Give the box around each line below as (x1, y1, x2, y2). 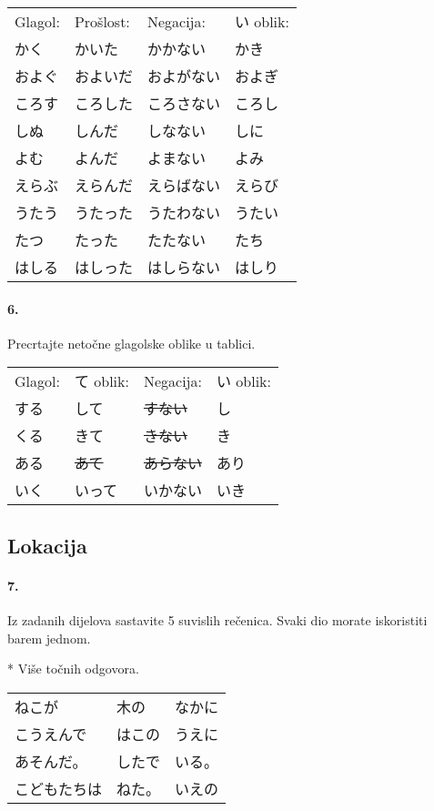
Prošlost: (74, 10, 130, 32)
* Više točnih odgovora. (7, 659, 139, 678)
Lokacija (7, 531, 87, 559)
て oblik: (74, 370, 129, 392)
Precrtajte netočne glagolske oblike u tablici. (7, 333, 256, 352)
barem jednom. (7, 628, 91, 647)
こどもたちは (15, 777, 103, 799)
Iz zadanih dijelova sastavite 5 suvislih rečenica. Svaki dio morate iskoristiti (7, 610, 428, 629)
